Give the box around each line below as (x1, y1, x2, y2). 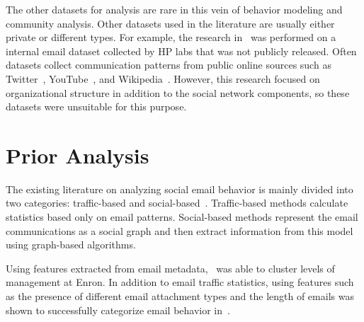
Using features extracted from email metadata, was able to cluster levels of (6, 260, 335, 275)
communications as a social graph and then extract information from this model (6, 223, 353, 238)
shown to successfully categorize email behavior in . (6, 302, 230, 317)
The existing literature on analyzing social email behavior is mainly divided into (6, 181, 353, 196)
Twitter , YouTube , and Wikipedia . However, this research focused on (6, 71, 320, 86)
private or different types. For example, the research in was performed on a (6, 30, 336, 45)
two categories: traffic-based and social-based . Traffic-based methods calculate (6, 195, 348, 210)
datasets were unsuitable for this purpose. (6, 99, 187, 114)
